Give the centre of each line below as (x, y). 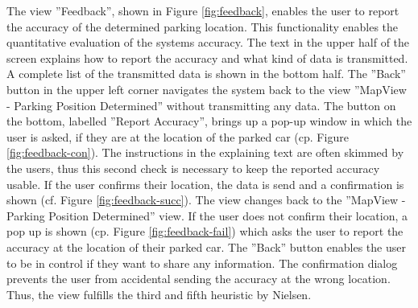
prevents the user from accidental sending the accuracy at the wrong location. (199, 279)
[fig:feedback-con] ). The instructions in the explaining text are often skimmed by (205, 152)
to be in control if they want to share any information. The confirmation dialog (202, 263)
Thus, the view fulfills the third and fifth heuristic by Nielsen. (159, 294)
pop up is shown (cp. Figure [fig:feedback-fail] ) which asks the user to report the (205, 231)
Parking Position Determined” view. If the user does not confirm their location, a (207, 215)
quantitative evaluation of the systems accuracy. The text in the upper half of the (208, 42)
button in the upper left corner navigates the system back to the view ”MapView (207, 89)
